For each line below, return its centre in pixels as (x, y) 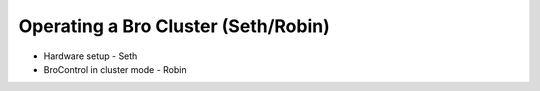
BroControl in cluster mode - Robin (115, 69)
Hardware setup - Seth (90, 56)
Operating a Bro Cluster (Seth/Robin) (174, 26)
